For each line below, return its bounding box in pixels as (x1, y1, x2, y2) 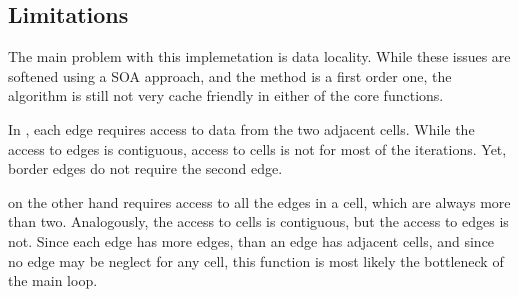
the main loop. (8, 270, 98, 291)
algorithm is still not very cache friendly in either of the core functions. (8, 85, 444, 106)
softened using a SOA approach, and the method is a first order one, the (8, 65, 452, 86)
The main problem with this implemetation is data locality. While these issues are (8, 46, 511, 67)
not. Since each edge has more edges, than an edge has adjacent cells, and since (8, 230, 495, 251)
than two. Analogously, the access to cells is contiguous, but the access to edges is (8, 211, 509, 232)
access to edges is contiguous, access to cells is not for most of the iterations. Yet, (8, 138, 507, 159)
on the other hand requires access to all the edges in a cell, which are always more (8, 191, 511, 212)
